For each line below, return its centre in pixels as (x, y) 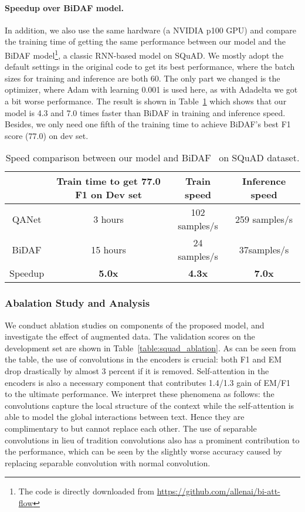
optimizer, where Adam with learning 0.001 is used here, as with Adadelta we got (151, 89)
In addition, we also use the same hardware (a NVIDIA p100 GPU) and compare (151, 30)
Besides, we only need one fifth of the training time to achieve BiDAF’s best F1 (148, 124)
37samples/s (264, 249)
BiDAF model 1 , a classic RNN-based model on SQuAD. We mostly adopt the (144, 54)
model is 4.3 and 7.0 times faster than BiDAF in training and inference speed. (145, 112)
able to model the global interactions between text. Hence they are (125, 417)
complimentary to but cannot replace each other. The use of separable (131, 428)
